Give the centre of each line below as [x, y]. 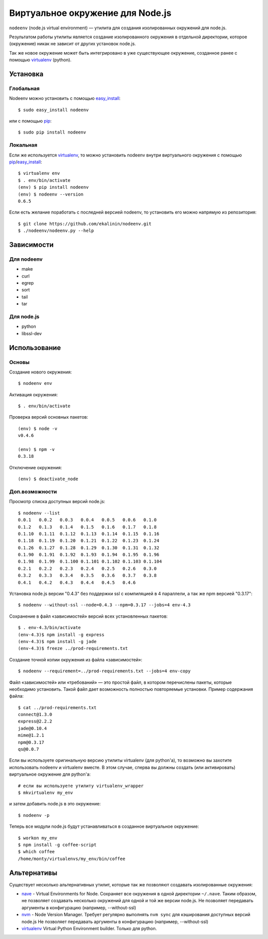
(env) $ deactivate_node [48, 479]
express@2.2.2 [35, 722]
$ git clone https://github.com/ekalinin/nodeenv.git [85, 224]
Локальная [23, 145]
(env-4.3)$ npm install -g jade [57, 641]
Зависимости [32, 245]
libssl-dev [32, 333]
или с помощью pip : [31, 121]
